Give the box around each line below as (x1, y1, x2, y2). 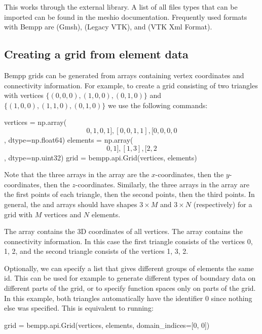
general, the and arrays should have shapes (4, 198, 137, 209)
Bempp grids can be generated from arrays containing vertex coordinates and (4, 70, 244, 80)
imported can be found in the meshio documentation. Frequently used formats (4, 11, 247, 22)
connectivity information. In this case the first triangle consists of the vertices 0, (4, 236, 253, 246)
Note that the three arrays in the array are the (4, 169, 149, 180)
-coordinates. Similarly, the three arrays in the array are (75, 179, 249, 189)
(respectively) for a (193, 198, 252, 209)
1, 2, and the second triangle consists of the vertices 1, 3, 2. (4, 246, 189, 256)
